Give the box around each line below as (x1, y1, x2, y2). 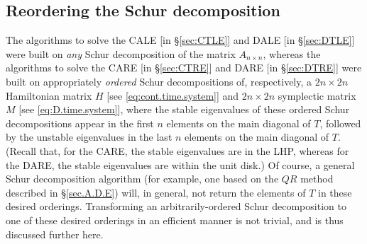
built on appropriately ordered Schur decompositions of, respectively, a (6, 74, 312, 88)
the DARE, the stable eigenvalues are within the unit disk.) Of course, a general (6, 157, 355, 172)
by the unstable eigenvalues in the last (6, 129, 172, 144)
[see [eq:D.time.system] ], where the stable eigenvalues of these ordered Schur (18, 102, 350, 117)
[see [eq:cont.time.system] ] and (106, 88, 239, 103)
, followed (319, 115, 361, 130)
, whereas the (263, 46, 321, 61)
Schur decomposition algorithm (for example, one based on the (6, 171, 279, 186)
